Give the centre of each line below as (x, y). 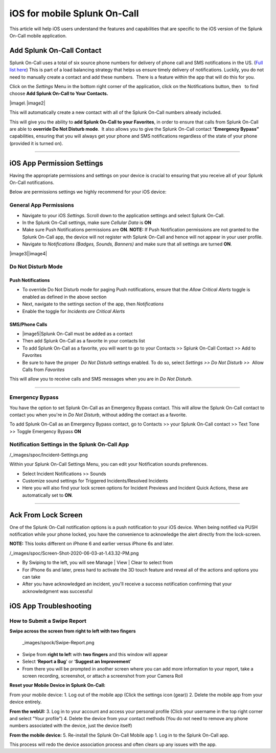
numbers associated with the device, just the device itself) (71, 726)
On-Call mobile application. (38, 35)
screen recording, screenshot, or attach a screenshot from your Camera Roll (103, 676)
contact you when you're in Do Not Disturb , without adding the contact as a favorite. (98, 415)
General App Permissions (42, 205)
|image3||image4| (28, 253)
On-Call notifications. (32, 182)
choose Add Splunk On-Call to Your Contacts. (59, 94)
